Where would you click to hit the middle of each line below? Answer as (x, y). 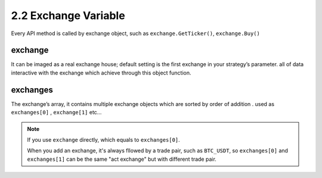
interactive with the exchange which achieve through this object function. (101, 73)
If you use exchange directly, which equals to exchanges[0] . (103, 139)
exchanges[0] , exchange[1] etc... (56, 113)
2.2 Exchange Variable (68, 15)
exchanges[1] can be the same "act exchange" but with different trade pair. (122, 159)
